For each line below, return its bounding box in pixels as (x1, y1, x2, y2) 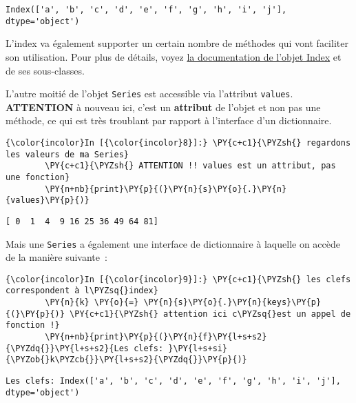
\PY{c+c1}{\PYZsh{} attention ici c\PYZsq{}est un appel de (70, 308, 351, 319)
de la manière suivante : (6, 250, 107, 264)
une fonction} (6, 172, 70, 182)
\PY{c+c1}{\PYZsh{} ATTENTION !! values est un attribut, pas (45, 161, 336, 171)
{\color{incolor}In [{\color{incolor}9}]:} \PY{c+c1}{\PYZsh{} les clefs (6, 274, 351, 284)
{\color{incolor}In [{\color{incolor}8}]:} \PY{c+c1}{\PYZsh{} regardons (6, 137, 351, 148)
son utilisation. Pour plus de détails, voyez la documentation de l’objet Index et (6, 49, 342, 63)
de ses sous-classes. (6, 63, 85, 77)
